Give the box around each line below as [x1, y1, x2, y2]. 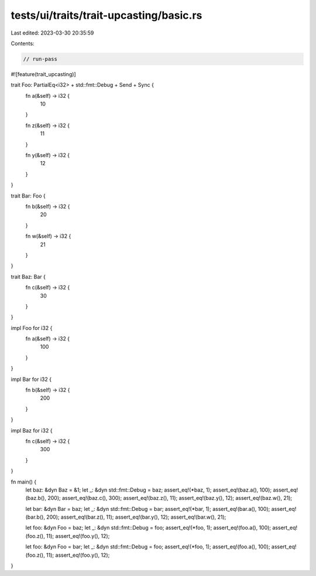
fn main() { [11, 478, 37, 485]
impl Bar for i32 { [11, 376, 52, 383]
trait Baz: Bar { [11, 273, 46, 280]
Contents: [11, 40, 35, 47]
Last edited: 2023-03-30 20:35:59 [11, 29, 94, 36]
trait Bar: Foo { [11, 192, 46, 199]
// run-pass [23, 56, 58, 62]
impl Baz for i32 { [11, 427, 53, 434]
